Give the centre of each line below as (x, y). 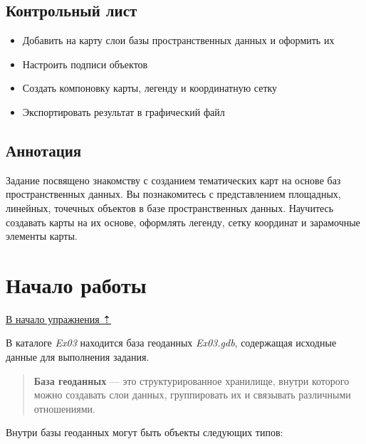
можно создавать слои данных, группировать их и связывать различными (192, 395)
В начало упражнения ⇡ (59, 318)
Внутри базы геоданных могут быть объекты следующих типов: (145, 432)
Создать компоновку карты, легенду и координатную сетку (150, 88)
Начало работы (76, 284)
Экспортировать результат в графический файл (124, 111)
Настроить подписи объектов (85, 64)
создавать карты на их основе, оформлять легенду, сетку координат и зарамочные (183, 222)
